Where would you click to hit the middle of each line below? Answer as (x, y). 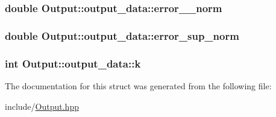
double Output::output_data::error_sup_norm (122, 35)
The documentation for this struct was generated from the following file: (138, 85)
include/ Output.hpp (42, 106)
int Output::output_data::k (73, 63)
